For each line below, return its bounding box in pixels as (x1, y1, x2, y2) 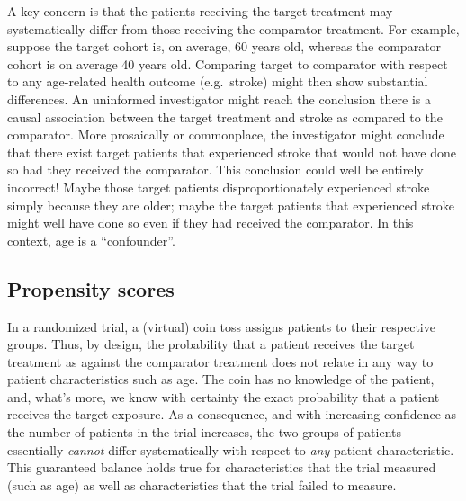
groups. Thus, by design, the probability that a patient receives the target (7, 335, 415, 353)
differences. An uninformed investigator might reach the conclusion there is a (7, 89, 432, 108)
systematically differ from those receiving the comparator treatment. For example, (7, 19, 460, 38)
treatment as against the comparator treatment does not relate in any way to (7, 352, 434, 371)
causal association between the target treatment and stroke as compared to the (7, 107, 443, 126)
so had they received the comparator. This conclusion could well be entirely (7, 160, 424, 179)
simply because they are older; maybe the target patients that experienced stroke (7, 195, 455, 214)
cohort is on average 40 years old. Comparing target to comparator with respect (7, 54, 448, 73)
